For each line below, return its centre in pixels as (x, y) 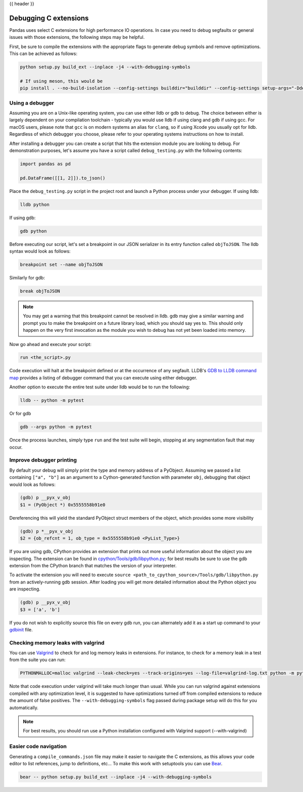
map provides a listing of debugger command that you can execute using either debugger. (103, 378)
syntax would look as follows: (40, 251)
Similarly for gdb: (27, 277)
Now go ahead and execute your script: (50, 344)
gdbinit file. (21, 629)
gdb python (33, 231)
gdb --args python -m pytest (56, 427)
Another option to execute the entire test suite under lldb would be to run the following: (100, 387)
